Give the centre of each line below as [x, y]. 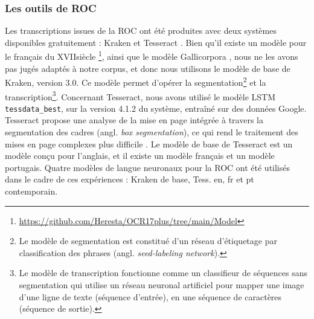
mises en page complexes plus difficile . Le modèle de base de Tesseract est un [149, 143]
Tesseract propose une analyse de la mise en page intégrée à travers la [134, 120]
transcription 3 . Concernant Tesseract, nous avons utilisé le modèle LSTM [140, 95]
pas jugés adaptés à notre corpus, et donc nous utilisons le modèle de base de [148, 68]
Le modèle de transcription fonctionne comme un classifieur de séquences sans [163, 273]
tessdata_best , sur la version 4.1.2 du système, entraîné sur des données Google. [156, 108]
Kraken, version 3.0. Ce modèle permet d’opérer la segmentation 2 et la [136, 81]
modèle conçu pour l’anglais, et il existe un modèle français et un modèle [140, 156]
